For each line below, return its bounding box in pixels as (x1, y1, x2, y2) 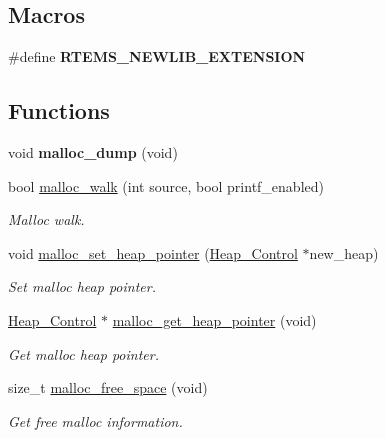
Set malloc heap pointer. (8, 276, 156, 297)
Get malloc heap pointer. (8, 343, 159, 364)
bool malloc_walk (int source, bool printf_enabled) (8, 175, 324, 196)
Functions (8, 95, 110, 126)
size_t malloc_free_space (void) (8, 377, 208, 398)
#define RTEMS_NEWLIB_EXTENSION (8, 46, 306, 67)
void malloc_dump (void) (8, 142, 178, 162)
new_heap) (309, 242, 379, 263)
